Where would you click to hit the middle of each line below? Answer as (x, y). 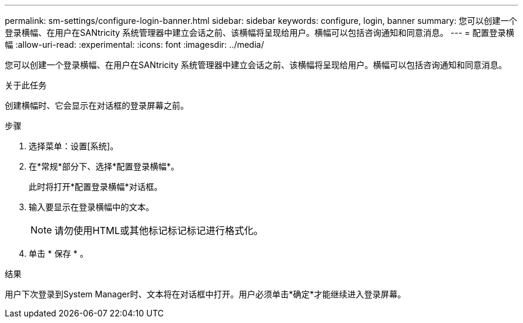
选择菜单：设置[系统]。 (74, 146)
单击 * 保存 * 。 (59, 253)
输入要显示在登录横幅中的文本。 (91, 207)
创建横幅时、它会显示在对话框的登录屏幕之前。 (97, 105)
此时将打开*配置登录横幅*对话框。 (96, 187)
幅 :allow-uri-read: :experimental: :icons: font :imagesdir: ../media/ (135, 44)
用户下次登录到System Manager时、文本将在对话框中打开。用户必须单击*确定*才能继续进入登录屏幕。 (205, 294)
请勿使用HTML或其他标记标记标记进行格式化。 (159, 230)
